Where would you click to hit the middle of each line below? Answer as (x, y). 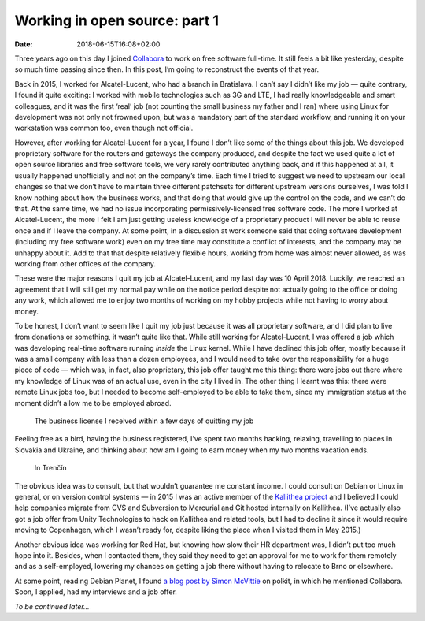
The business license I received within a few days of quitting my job (144, 421)
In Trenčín (50, 468)
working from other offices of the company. (85, 263)
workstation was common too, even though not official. (104, 128)
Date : (24, 44)
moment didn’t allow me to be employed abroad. (93, 403)
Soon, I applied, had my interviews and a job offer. (96, 592)
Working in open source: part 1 (117, 20)
